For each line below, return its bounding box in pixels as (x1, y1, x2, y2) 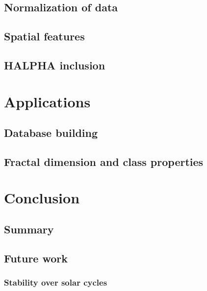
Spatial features (4, 29, 85, 44)
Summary (4, 222, 54, 237)
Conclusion (4, 188, 80, 208)
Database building (4, 125, 98, 140)
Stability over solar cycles (4, 276, 107, 289)
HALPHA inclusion (4, 57, 105, 72)
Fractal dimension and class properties (4, 154, 204, 169)
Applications (4, 91, 91, 111)
